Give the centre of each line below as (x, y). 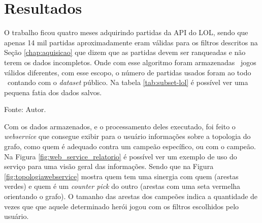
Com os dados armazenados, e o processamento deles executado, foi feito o (120, 126)
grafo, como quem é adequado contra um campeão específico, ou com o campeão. (130, 146)
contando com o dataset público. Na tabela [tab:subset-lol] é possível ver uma (128, 82)
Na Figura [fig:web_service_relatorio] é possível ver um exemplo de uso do (121, 156)
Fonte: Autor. (25, 109)
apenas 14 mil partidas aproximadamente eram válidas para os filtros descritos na (131, 42)
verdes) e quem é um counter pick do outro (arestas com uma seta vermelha (122, 186)
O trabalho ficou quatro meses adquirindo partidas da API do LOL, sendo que (126, 32)
